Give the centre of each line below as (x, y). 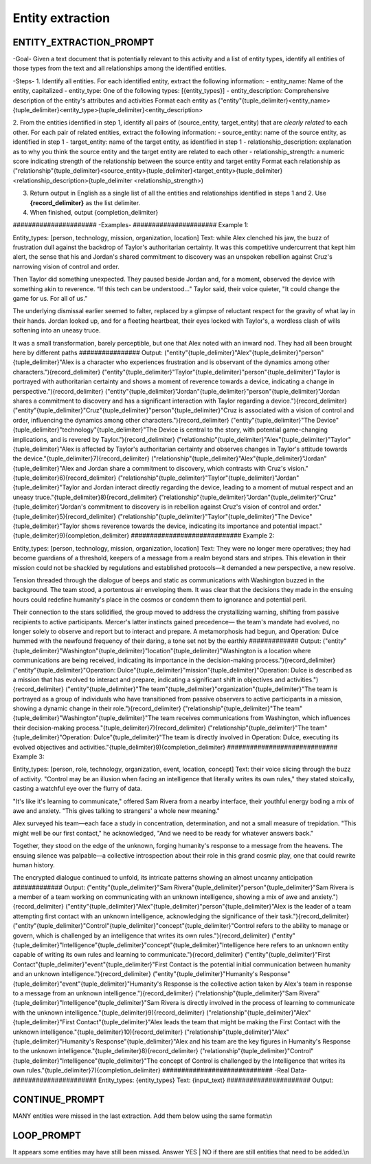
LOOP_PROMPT (47, 1136)
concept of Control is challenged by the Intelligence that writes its (252, 1061)
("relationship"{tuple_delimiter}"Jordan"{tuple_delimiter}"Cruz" (248, 497)
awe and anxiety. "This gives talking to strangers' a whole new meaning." (116, 811)
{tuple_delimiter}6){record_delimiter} (65, 478)
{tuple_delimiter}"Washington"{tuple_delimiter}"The (86, 718)
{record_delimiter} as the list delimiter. (85, 202)
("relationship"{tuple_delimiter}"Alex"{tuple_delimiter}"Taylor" (264, 439)
